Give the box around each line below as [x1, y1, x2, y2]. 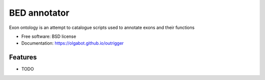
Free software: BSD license [21, 33, 76, 39]
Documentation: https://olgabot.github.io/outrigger [21, 40, 124, 46]
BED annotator [9, 7, 70, 18]
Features [9, 53, 37, 61]
